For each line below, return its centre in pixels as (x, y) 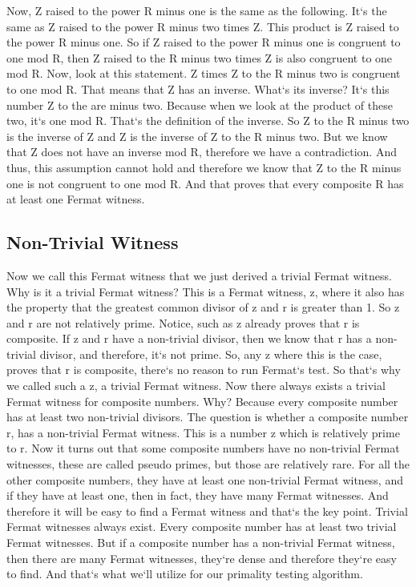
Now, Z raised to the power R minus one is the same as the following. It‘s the (197, 10)
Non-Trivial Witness (93, 242)
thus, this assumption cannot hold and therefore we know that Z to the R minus (204, 167)
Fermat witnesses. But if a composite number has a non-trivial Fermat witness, (201, 543)
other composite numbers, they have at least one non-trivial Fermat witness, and (205, 479)
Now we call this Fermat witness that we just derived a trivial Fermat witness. (199, 275)
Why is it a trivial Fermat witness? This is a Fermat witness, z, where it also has (206, 291)
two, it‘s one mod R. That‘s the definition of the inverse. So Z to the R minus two (208, 121)
